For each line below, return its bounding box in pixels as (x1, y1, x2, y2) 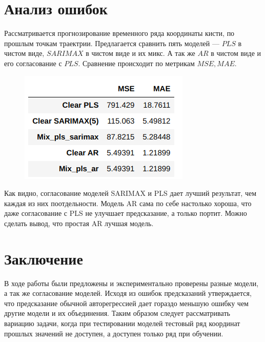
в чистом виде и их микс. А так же (86, 48, 195, 58)
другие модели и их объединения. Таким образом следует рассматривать (4, 308, 230, 318)
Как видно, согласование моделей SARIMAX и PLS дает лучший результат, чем (4, 188, 256, 198)
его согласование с (4, 57, 62, 68)
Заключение (4, 248, 83, 269)
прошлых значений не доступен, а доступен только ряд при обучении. (4, 328, 223, 338)
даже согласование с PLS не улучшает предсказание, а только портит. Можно (4, 208, 247, 218)
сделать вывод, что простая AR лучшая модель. (4, 217, 154, 228)
